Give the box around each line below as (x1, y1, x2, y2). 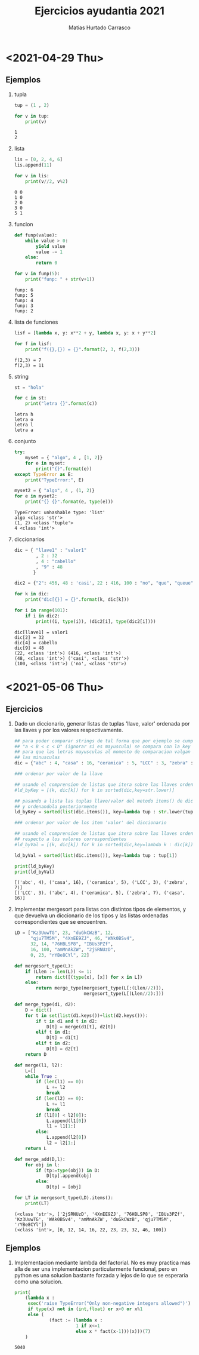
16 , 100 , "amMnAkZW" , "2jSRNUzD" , (30, 947, 116, 953)
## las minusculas (14, 754, 60, 761)
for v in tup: (14, 113, 49, 119)
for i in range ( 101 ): (14, 607, 69, 613)
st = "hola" (14, 384, 44, 391)
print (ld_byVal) (14, 869, 55, 875)
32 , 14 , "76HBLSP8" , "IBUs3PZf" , (30, 941, 114, 947)
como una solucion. (14, 1278, 63, 1285)
